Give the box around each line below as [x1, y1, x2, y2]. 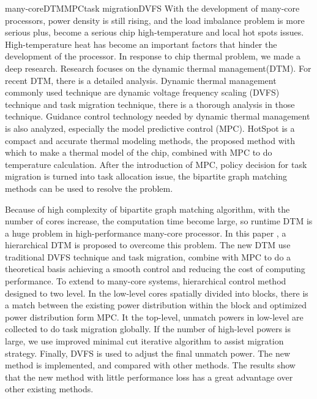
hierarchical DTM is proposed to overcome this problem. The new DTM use [5, 238, 291, 251]
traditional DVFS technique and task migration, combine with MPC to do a [5, 250, 291, 263]
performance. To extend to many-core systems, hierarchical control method [5, 275, 286, 287]
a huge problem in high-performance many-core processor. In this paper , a [5, 226, 286, 239]
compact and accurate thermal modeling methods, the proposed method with [5, 134, 295, 146]
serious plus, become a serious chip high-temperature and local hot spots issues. [5, 26, 304, 39]
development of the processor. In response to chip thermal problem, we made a [5, 50, 301, 63]
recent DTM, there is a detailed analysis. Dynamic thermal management [5, 74, 277, 86]
